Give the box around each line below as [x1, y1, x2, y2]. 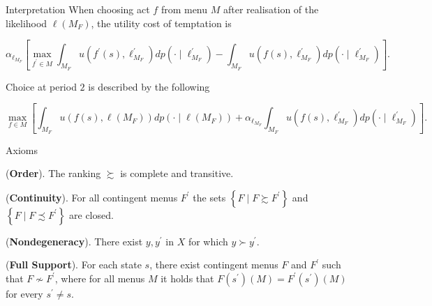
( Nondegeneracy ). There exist [6, 234, 143, 248]
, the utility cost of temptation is [91, 15, 232, 30]
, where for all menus [54, 270, 145, 285]
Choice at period [6, 79, 77, 93]
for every [6, 286, 43, 300]
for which [188, 234, 228, 248]
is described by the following [88, 79, 210, 93]
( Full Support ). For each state [6, 257, 142, 272]
